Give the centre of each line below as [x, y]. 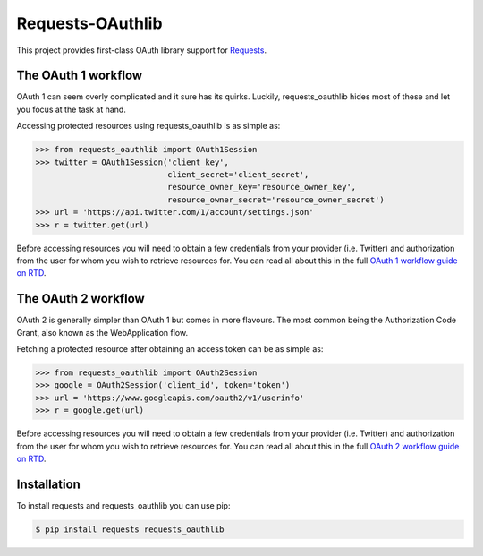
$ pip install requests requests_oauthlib [130, 529]
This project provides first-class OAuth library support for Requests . [142, 50]
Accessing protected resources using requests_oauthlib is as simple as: [148, 126]
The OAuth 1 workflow [80, 76]
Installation [48, 484]
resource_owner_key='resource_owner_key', [262, 187]
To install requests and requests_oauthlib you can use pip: [123, 505]
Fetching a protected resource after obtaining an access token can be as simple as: [170, 349]
